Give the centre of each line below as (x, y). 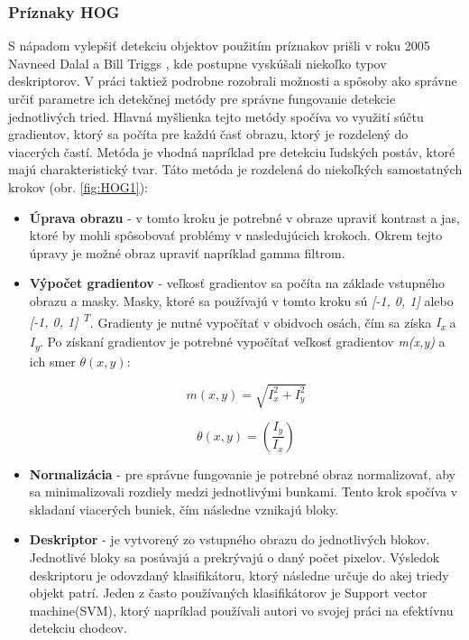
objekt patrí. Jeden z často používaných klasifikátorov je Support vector (228, 593)
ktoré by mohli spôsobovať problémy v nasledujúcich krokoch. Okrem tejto (236, 235)
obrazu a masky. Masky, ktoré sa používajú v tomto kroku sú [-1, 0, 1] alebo (241, 300)
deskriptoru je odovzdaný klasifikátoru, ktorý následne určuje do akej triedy (239, 575)
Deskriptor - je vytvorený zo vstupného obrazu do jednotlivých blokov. (230, 539)
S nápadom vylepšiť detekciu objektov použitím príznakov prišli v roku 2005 (219, 46)
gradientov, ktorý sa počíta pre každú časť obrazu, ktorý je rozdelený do (208, 134)
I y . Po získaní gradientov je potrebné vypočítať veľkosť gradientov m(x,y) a (237, 343)
